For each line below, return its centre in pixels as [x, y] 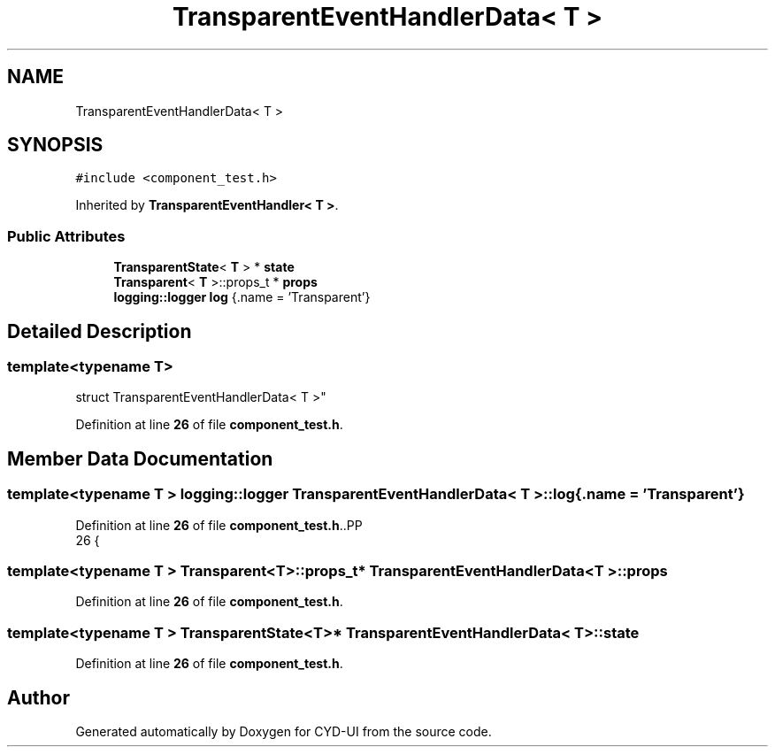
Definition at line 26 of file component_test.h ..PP [219, 525]
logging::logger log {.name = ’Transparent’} [242, 297]
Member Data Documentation [140, 458]
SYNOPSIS [55, 145]
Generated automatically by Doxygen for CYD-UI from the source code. [284, 731]
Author [38, 697]
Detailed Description [100, 331]
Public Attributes [66, 236]
